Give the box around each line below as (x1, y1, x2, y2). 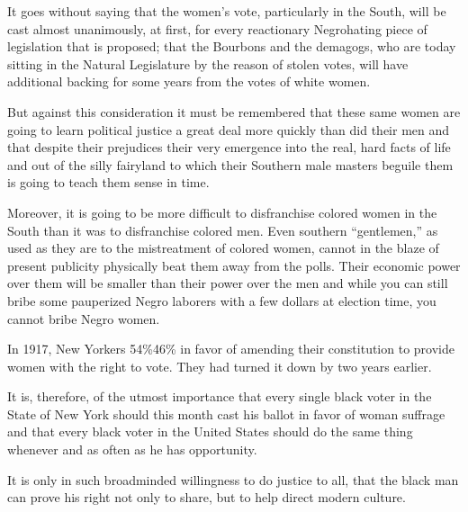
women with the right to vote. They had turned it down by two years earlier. (7, 356, 432, 375)
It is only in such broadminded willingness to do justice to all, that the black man (7, 470, 459, 489)
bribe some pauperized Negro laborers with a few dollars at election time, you (7, 291, 436, 310)
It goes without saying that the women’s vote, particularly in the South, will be (7, 2, 446, 20)
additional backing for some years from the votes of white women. (7, 72, 371, 91)
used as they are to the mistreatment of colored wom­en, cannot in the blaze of (7, 238, 439, 257)
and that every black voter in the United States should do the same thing (7, 422, 413, 441)
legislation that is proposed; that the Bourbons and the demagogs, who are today (7, 37, 456, 56)
